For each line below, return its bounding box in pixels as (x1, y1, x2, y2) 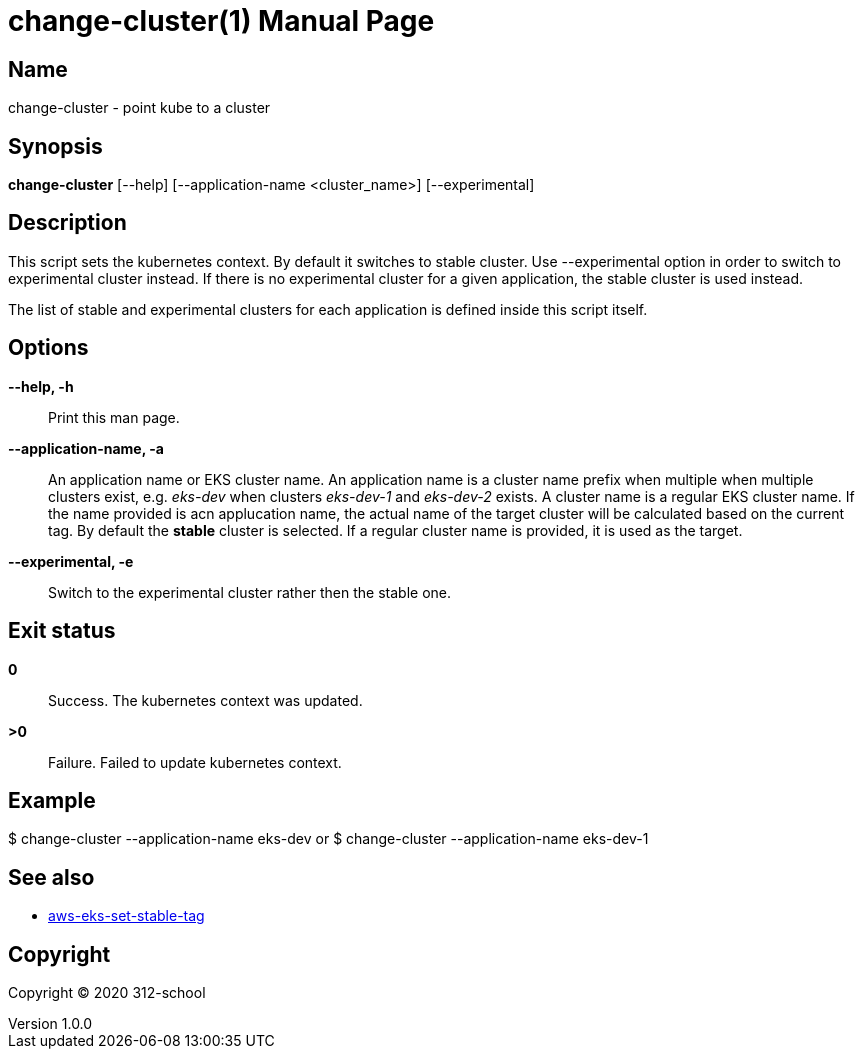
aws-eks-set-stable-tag (48, 907, 205, 925)
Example (8, 787, 96, 813)
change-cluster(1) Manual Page (8, 4, 435, 38)
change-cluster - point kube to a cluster (8, 99, 271, 117)
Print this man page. (48, 408, 180, 426)
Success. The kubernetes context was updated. (48, 691, 363, 709)
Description (8, 210, 127, 236)
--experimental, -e (8, 552, 134, 570)
